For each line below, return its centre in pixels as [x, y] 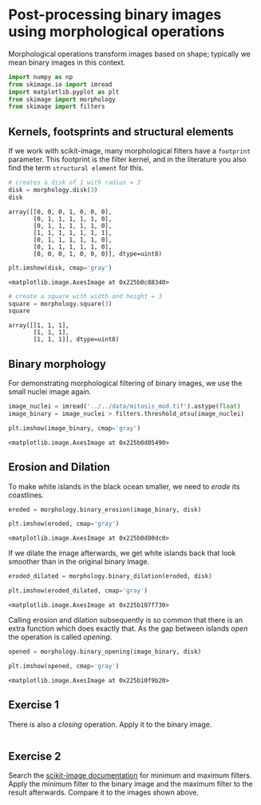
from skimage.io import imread [60, 84]
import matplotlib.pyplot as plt [64, 92]
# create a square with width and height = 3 [85, 296]
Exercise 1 [34, 705]
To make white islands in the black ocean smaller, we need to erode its [124, 486]
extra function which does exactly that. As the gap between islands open [128, 628]
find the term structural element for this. [76, 168]
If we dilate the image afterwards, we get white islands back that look [122, 553]
